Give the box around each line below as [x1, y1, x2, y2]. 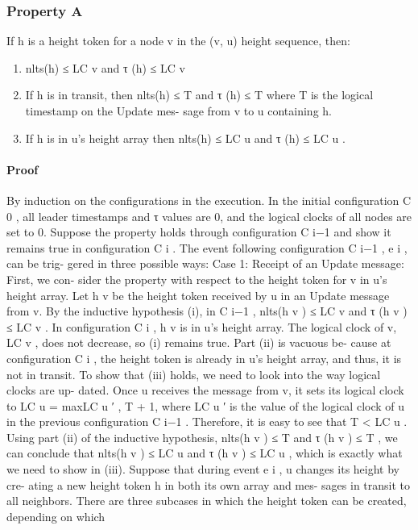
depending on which [6, 507, 106, 524]
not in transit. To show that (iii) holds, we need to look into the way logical [6, 365, 381, 382]
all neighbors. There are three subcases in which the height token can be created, [6, 492, 407, 509]
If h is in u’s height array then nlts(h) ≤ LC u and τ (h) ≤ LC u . [25, 129, 346, 146]
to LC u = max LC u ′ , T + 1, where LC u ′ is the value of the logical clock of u [6, 397, 405, 414]
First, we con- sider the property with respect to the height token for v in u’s [6, 270, 387, 287]
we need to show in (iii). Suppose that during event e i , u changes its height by [6, 461, 399, 478]
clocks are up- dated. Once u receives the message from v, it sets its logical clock [6, 382, 404, 399]
